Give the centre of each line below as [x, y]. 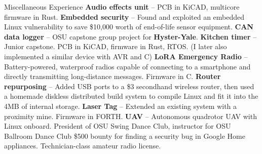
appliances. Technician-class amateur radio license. [83, 146]
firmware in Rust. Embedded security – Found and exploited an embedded [124, 16]
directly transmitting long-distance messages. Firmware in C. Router [113, 76]
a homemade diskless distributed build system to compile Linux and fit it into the [131, 96]
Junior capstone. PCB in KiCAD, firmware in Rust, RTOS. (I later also [116, 46]
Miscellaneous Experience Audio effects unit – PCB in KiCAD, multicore [122, 7]
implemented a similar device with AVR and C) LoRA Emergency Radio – [126, 56]
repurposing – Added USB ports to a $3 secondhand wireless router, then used [129, 86]
